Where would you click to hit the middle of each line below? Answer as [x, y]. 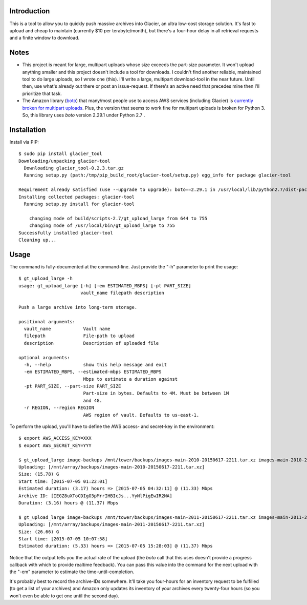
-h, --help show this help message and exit [95, 365]
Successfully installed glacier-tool [66, 233]
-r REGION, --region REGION [59, 408]
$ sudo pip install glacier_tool [60, 154]
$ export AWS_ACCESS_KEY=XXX [55, 438]
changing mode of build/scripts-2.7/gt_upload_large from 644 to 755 [118, 218]
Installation [28, 130]
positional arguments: [47, 321]
